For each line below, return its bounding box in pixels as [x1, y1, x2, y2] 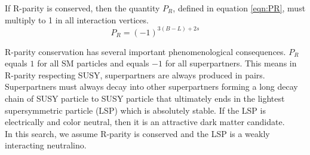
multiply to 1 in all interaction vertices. [5, 13, 149, 26]
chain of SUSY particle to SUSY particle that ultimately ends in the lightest [5, 92, 285, 104]
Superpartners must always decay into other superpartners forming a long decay [5, 80, 298, 93]
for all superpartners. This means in [165, 57, 297, 69]
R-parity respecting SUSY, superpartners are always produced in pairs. [5, 68, 265, 81]
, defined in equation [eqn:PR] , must [173, 2, 306, 14]
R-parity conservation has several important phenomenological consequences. [5, 45, 286, 57]
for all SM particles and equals [37, 57, 149, 69]
